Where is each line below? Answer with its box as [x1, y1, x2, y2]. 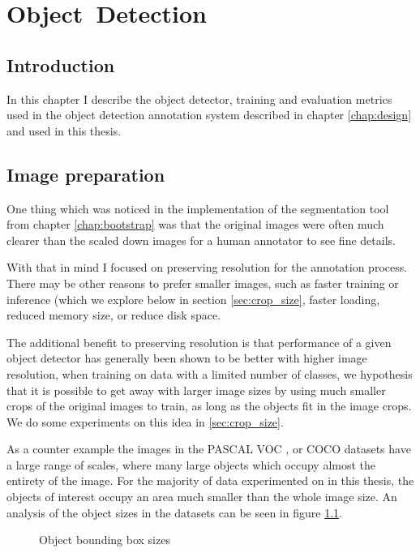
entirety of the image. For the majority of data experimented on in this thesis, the [6, 472, 414, 489]
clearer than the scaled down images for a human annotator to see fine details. [6, 231, 396, 248]
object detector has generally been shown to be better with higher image [6, 349, 367, 367]
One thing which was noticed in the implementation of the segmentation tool [6, 199, 389, 216]
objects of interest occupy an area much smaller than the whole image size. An [6, 488, 397, 505]
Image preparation [6, 161, 165, 186]
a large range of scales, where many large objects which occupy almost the [6, 456, 376, 473]
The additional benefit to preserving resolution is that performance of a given [6, 333, 392, 350]
